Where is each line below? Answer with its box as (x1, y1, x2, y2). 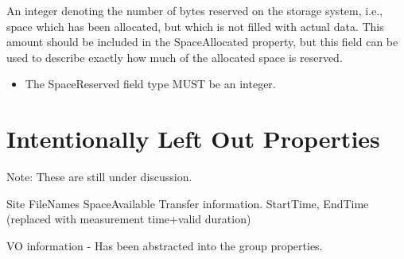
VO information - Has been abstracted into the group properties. (6, 237, 323, 253)
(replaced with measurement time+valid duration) (6, 211, 251, 227)
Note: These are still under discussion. (6, 168, 192, 185)
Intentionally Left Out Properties (6, 122, 380, 155)
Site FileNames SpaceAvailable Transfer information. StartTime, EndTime (6, 195, 369, 211)
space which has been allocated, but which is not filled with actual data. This (6, 17, 384, 34)
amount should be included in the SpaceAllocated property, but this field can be (6, 33, 398, 50)
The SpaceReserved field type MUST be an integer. (25, 75, 276, 92)
